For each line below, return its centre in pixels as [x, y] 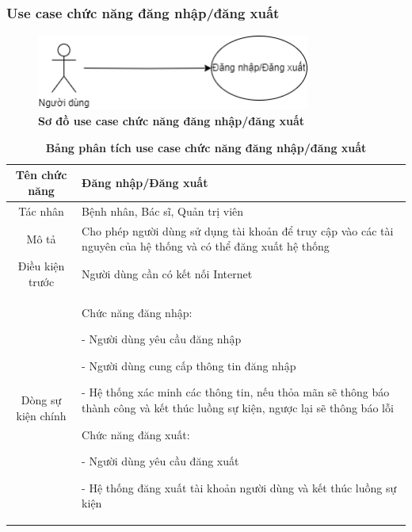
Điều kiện [41, 266]
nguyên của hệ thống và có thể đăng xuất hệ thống [206, 246]
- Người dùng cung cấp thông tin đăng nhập [189, 365]
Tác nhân [41, 211]
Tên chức [41, 175]
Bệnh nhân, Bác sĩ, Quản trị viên [163, 211]
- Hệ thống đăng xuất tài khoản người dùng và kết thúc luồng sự [239, 487]
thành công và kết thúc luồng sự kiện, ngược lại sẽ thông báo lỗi [238, 408]
